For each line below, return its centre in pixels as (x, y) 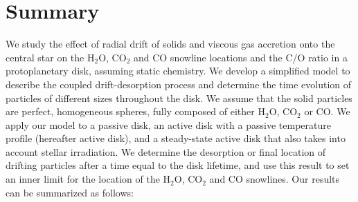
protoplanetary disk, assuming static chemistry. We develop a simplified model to (178, 71)
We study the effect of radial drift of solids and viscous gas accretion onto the (170, 44)
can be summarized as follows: (70, 192)
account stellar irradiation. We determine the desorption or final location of (166, 151)
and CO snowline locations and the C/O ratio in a (240, 57)
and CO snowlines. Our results (275, 179)
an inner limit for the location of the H (88, 179)
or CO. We (327, 111)
